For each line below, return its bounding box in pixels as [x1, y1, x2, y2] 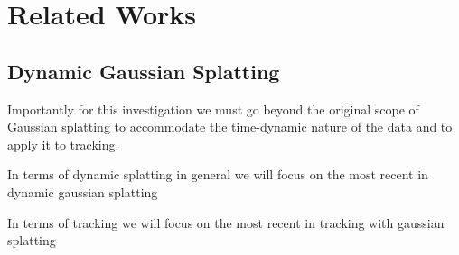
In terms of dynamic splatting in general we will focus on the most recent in [7, 165, 428, 184]
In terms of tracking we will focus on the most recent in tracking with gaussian [7, 213, 445, 232]
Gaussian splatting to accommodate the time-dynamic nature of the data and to [7, 117, 453, 136]
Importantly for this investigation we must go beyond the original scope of [7, 99, 419, 118]
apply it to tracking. [7, 134, 119, 153]
